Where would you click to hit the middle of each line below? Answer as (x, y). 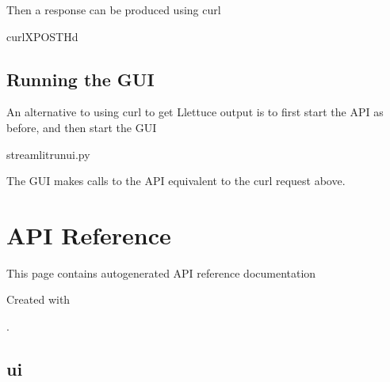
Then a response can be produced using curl (114, 9)
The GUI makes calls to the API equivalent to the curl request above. (176, 181)
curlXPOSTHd (42, 36)
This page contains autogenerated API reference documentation (161, 272)
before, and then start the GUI (82, 127)
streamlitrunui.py (48, 154)
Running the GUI (80, 79)
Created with (38, 299)
